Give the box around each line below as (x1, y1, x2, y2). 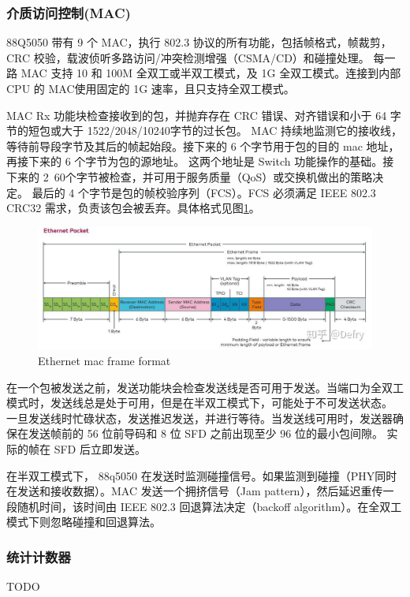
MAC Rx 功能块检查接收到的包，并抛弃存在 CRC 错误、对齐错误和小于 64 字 (6, 106, 401, 123)
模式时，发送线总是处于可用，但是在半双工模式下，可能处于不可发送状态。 (6, 394, 393, 411)
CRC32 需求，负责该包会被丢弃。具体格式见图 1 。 (6, 200, 260, 216)
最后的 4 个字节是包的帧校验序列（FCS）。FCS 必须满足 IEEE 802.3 (32, 184, 376, 200)
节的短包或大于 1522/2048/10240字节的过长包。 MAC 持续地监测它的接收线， (6, 122, 403, 139)
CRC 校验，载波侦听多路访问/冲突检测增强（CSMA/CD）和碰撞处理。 (6, 49, 370, 65)
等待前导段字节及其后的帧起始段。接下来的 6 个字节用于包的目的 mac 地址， (6, 137, 400, 154)
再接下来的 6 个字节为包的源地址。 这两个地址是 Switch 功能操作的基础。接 (6, 153, 394, 170)
